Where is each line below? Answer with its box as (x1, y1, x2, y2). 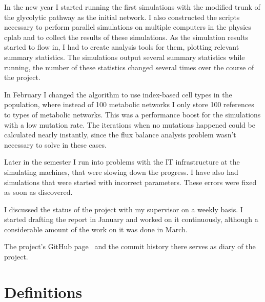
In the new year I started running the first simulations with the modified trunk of (4, 2, 260, 12)
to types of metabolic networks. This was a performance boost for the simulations (4, 109, 261, 119)
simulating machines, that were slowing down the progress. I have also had (4, 166, 238, 177)
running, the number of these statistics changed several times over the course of (4, 62, 254, 72)
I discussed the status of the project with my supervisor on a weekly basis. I (4, 204, 243, 214)
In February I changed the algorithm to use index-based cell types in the (4, 89, 232, 99)
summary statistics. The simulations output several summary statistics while (4, 51, 245, 62)
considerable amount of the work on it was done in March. (4, 224, 188, 234)
